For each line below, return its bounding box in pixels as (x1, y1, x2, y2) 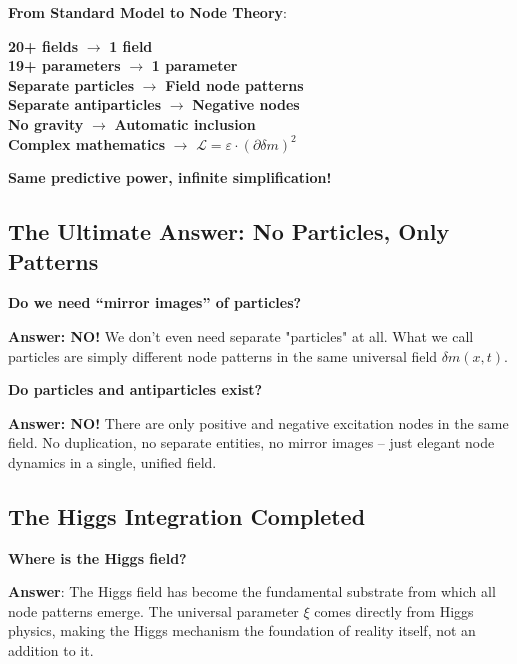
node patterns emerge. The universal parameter (8, 600, 299, 621)
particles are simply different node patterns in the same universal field (8, 345, 438, 366)
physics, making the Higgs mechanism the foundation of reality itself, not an (8, 620, 476, 641)
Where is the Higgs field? (8, 547, 187, 568)
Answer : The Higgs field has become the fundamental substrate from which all (8, 581, 496, 602)
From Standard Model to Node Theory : (8, 2, 287, 22)
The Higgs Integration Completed (8, 500, 366, 531)
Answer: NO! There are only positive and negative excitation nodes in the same (8, 412, 509, 433)
